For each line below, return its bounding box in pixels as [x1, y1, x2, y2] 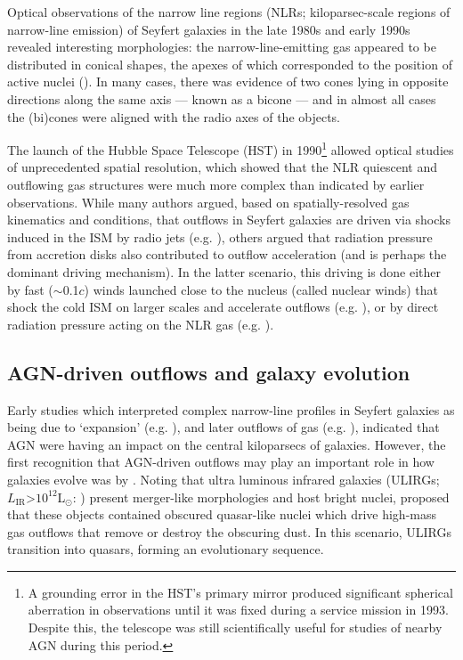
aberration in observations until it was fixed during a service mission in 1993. [28, 600, 449, 619]
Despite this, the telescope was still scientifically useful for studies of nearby [28, 618, 443, 637]
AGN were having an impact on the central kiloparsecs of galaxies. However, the [7, 435, 446, 453]
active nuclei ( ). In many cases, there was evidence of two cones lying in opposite [7, 72, 449, 91]
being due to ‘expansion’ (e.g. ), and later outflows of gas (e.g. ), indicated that [7, 418, 440, 436]
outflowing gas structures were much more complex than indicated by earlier [7, 175, 425, 193]
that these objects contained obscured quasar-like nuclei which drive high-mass [7, 505, 437, 524]
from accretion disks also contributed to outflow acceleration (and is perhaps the [7, 245, 447, 264]
